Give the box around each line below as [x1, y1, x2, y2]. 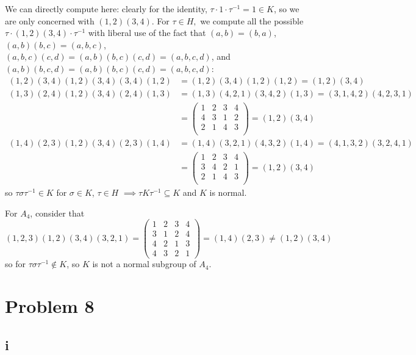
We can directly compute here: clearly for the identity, [5, 2, 207, 15]
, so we [273, 2, 299, 15]
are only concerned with [5, 14, 95, 27]
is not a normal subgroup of [92, 257, 196, 270]
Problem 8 [5, 293, 95, 318]
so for [5, 257, 26, 270]
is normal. [209, 186, 247, 199]
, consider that [30, 206, 85, 219]
